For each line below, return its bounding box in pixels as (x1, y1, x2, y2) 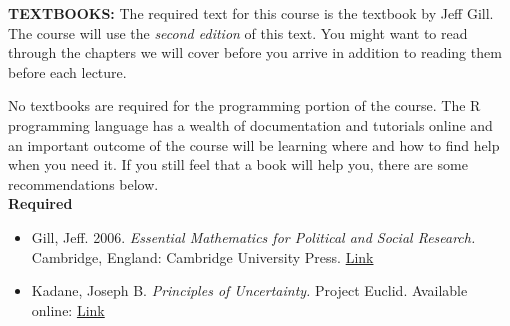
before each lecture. (8, 61, 127, 82)
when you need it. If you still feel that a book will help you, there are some (8, 154, 468, 175)
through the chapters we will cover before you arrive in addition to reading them (8, 42, 502, 63)
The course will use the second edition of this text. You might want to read (8, 22, 468, 43)
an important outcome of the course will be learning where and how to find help (8, 134, 500, 155)
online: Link (31, 299, 105, 320)
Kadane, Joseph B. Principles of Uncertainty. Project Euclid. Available (31, 280, 468, 301)
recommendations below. (8, 173, 159, 194)
